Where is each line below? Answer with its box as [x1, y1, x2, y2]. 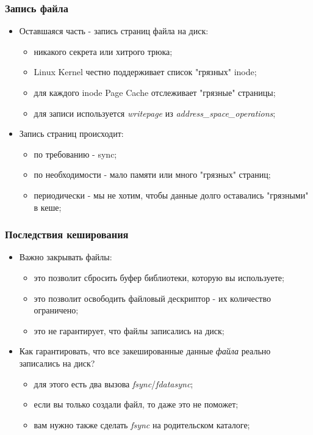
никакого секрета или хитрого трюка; [34, 45, 173, 57]
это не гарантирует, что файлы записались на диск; [34, 324, 225, 337]
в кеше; [34, 200, 62, 213]
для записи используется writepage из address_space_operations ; [34, 106, 276, 119]
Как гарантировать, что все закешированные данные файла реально [19, 345, 271, 357]
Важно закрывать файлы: [19, 250, 112, 263]
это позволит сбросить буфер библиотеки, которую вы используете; [34, 271, 284, 283]
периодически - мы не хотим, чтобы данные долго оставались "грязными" [34, 188, 309, 201]
